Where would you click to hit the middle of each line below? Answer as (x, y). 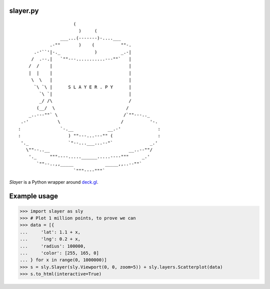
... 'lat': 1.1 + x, (50, 232)
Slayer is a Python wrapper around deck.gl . (54, 182)
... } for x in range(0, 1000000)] (63, 260)
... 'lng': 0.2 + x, (50, 239)
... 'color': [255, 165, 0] (59, 253)
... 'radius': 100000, (53, 246)
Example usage (34, 196)
